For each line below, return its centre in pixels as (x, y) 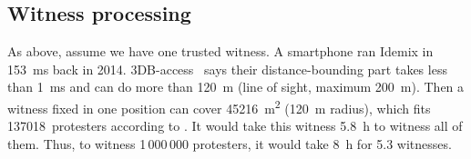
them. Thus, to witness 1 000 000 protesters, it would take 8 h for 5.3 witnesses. (230, 143)
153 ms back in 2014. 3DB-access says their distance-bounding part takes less (227, 69)
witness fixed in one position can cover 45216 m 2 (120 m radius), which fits (219, 106)
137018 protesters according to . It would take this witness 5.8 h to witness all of (235, 126)
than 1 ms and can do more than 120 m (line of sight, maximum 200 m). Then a (236, 87)
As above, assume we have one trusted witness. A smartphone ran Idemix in (220, 51)
